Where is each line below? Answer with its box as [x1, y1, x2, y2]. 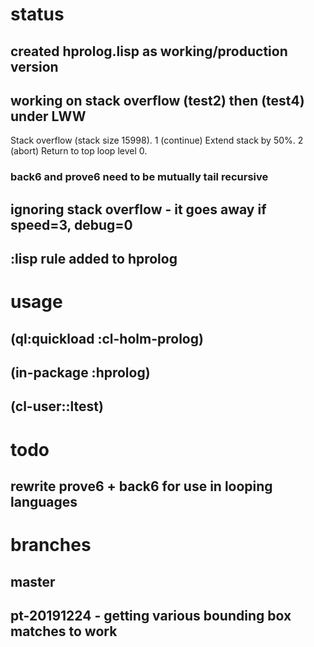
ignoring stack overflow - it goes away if [10, 201, 267, 218]
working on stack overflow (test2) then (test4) [10, 92, 305, 109]
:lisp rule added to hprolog [10, 251, 178, 268]
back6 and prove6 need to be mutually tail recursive [10, 170, 269, 184]
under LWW [10, 108, 87, 125]
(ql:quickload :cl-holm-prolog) [10, 330, 204, 347]
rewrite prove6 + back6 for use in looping [10, 478, 273, 495]
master [10, 573, 56, 590]
